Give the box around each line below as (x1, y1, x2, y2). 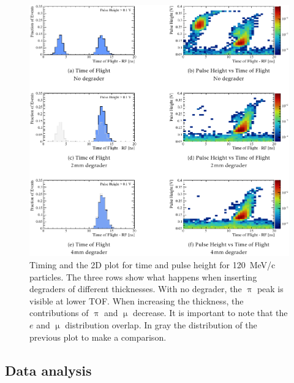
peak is (257, 282, 284, 295)
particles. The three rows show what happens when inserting (29, 270, 257, 283)
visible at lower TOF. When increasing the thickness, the (29, 294, 244, 307)
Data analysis (5, 360, 92, 379)
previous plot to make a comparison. (29, 330, 167, 343)
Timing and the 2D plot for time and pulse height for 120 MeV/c (29, 258, 276, 271)
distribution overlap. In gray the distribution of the (65, 318, 257, 331)
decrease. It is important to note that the (132, 306, 288, 319)
